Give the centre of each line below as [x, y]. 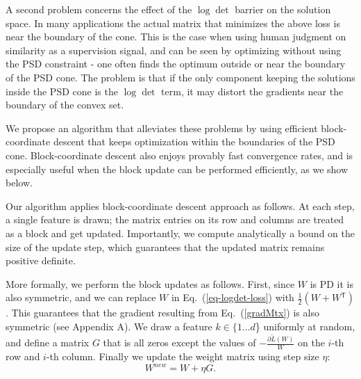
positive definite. [41, 260]
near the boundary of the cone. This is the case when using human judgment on [176, 37]
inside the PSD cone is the [62, 91]
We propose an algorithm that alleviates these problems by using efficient [162, 128]
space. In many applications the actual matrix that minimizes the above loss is [173, 23]
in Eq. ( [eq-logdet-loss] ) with [233, 297]
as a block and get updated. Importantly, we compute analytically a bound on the [180, 233]
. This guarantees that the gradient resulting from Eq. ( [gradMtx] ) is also [162, 313]
